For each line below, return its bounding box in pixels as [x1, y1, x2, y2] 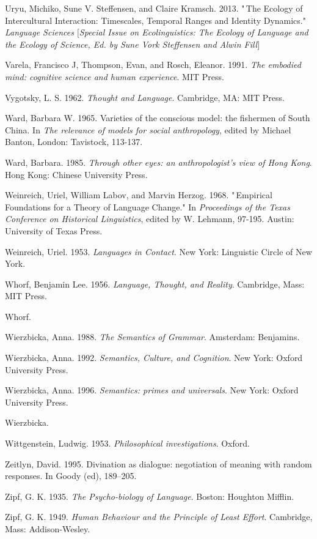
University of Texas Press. [5, 224, 103, 237]
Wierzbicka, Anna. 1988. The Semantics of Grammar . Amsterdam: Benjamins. [5, 330, 300, 343]
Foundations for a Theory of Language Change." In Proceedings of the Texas [5, 200, 290, 213]
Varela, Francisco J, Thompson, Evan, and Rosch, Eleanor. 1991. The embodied [5, 58, 301, 71]
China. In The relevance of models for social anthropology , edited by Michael [5, 123, 291, 136]
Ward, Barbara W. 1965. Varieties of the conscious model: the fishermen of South [5, 111, 310, 124]
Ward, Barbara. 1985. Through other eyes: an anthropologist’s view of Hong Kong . [5, 155, 312, 168]
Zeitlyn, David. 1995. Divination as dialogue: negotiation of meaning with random [5, 457, 312, 470]
